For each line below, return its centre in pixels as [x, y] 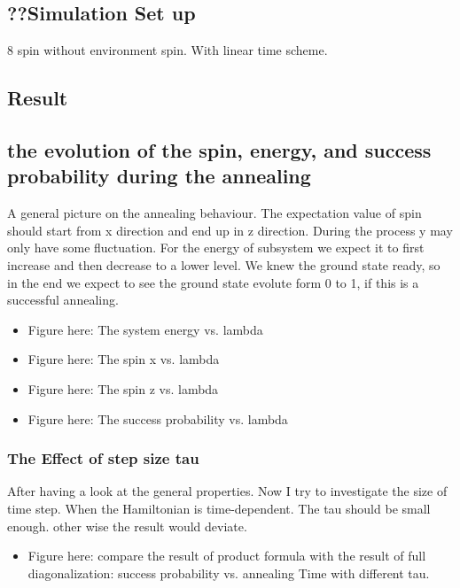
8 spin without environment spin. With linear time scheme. [168, 50]
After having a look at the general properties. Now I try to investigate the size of [227, 491]
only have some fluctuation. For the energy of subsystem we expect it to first [216, 248]
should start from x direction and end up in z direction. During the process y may [230, 230]
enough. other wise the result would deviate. [127, 526]
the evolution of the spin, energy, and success [219, 149]
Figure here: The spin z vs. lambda [123, 388]
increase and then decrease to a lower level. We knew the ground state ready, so [224, 264]
